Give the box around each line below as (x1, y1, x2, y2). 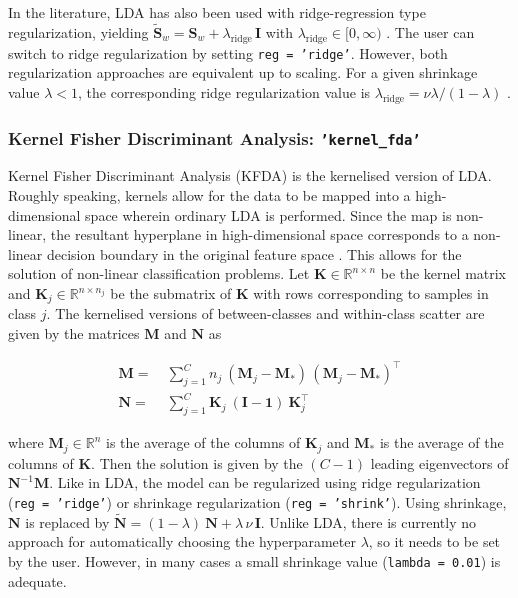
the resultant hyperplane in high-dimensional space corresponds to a (50, 224, 469, 245)
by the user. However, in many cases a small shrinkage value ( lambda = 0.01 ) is (8, 551, 501, 571)
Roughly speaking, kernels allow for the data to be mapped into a (8, 185, 411, 206)
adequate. (8, 570, 67, 591)
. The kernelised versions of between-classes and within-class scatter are (46, 303, 485, 324)
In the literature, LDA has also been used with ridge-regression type (8, 2, 426, 22)
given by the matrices (8, 323, 140, 344)
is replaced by (25, 511, 110, 532)
